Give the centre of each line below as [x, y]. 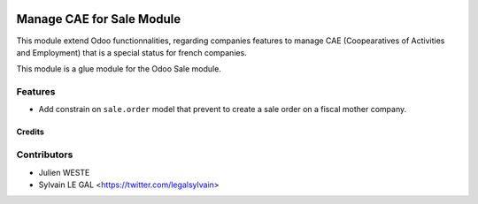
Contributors [45, 155]
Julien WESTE [64, 172]
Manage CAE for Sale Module [99, 19]
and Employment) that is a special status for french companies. [131, 52]
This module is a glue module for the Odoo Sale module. [119, 69]
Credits [30, 132]
